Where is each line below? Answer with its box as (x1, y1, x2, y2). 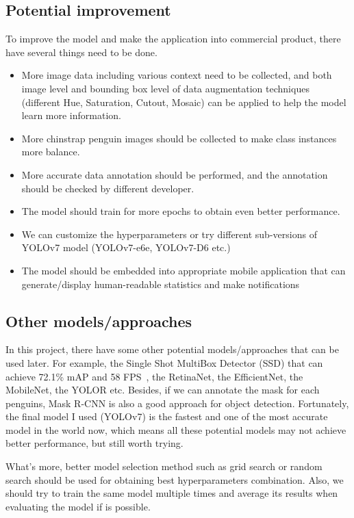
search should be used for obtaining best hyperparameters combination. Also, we (5, 472, 344, 487)
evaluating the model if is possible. (5, 499, 151, 513)
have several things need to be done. (5, 44, 157, 59)
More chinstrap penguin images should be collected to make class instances (21, 131, 337, 145)
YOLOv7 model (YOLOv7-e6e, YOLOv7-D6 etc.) (21, 240, 231, 255)
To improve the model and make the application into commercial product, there (5, 31, 341, 46)
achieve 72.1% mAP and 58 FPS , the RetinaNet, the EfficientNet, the (5, 369, 303, 383)
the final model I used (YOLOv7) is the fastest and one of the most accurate (5, 409, 328, 424)
